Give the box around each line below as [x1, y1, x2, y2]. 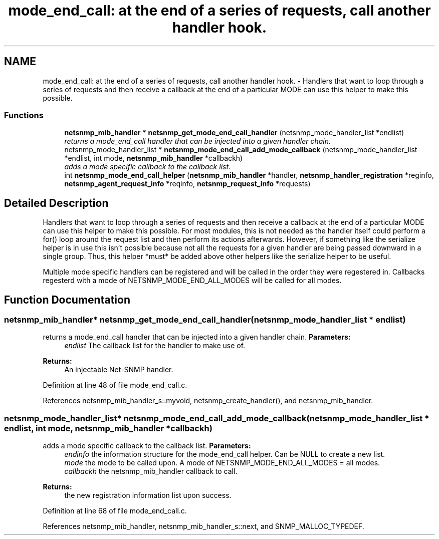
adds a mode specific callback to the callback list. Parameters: [43, 441, 251, 450]
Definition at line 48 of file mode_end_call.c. [43, 381, 187, 390]
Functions [4, 110, 44, 120]
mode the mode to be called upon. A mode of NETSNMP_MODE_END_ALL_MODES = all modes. [64, 458, 380, 467]
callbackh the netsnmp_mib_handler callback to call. [64, 467, 238, 476]
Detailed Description [4, 196, 109, 209]
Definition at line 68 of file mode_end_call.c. [43, 506, 187, 515]
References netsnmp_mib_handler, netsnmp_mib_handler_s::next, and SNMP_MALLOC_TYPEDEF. [43, 522, 364, 531]
